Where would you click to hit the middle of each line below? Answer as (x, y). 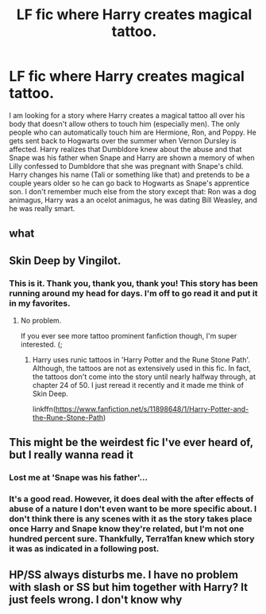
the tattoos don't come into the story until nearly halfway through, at (144, 377)
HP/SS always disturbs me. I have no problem (124, 575)
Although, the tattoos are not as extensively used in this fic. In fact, (142, 369)
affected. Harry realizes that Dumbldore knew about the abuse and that (125, 149)
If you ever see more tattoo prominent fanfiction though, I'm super (129, 336)
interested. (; (41, 345)
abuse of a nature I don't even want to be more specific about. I (133, 509)
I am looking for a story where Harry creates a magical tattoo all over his (127, 115)
